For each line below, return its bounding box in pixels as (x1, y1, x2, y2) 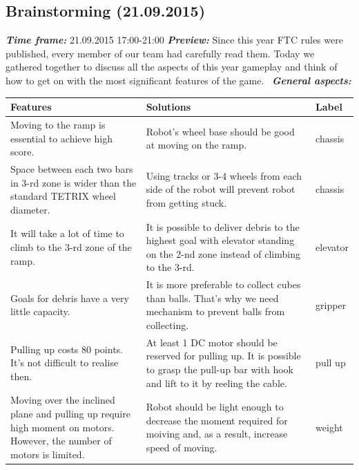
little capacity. (10, 304, 70, 319)
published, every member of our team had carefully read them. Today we (6, 46, 315, 60)
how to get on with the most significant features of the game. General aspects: (6, 73, 351, 87)
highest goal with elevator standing (146, 233, 295, 247)
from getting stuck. (146, 195, 227, 209)
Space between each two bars (10, 161, 133, 176)
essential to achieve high (10, 131, 113, 145)
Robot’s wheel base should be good (146, 124, 295, 138)
